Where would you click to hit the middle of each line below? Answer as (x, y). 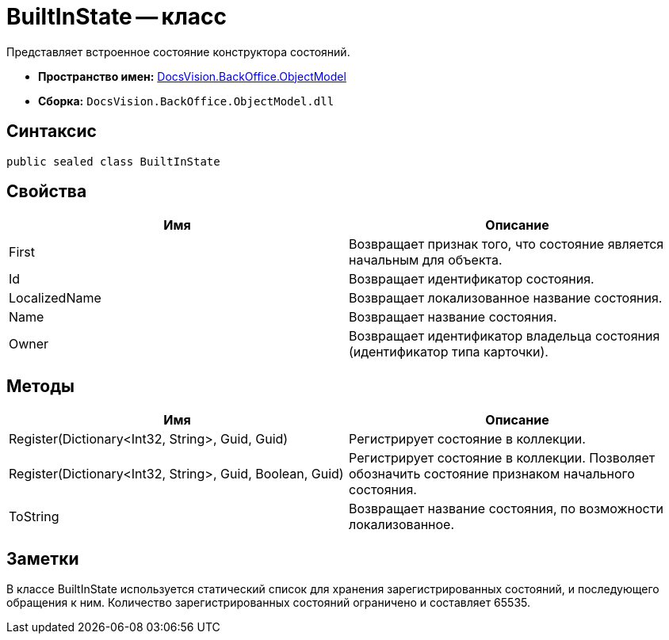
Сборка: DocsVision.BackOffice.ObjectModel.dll (186, 101)
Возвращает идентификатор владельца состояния (505, 336)
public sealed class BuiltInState (113, 161)
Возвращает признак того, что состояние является (507, 244)
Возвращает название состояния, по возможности (506, 509)
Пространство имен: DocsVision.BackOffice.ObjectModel (192, 76)
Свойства (47, 192)
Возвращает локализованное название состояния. (506, 298)
